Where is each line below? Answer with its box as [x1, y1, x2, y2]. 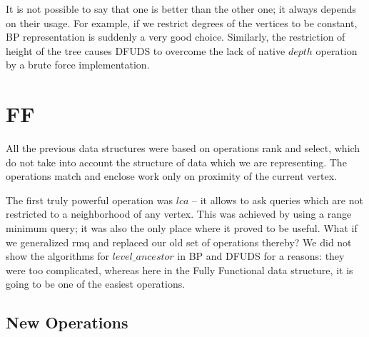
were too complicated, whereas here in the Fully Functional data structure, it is [6, 262, 353, 277]
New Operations [6, 311, 128, 333]
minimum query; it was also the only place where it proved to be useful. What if [6, 221, 358, 236]
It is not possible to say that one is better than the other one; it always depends [6, 1, 356, 16]
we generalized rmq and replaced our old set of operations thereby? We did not [6, 234, 352, 249]
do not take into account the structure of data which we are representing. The [6, 154, 347, 169]
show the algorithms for [6, 248, 109, 263]
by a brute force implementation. [6, 57, 150, 72]
